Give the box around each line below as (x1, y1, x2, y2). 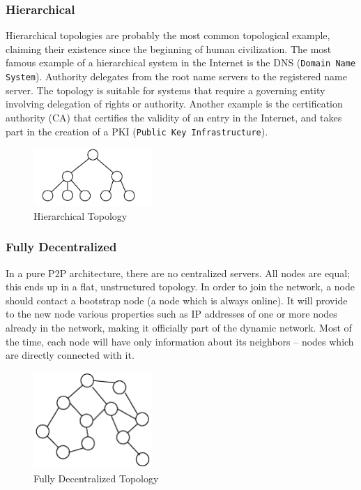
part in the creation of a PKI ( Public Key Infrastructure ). (6, 124, 268, 138)
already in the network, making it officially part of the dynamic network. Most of (6, 320, 352, 334)
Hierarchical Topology (33, 208, 128, 223)
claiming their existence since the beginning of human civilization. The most (6, 41, 332, 56)
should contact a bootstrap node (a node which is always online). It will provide (6, 292, 348, 307)
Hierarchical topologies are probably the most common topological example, (6, 28, 330, 43)
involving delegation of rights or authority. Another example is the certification (6, 96, 343, 111)
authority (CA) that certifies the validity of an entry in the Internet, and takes (6, 110, 342, 124)
